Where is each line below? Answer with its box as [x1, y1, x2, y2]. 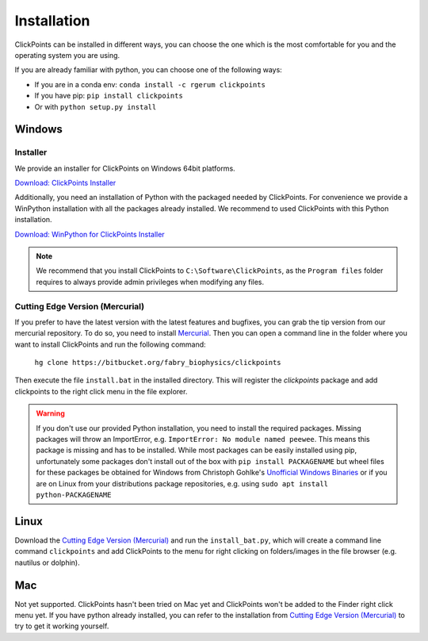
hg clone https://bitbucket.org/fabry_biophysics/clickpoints [34, 358, 281, 367]
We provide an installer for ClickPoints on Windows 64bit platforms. [14, 163, 235, 173]
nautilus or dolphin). [14, 558, 80, 567]
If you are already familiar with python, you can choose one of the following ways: [14, 65, 283, 75]
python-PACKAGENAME [36, 490, 112, 499]
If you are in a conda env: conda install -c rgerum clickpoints [34, 79, 266, 89]
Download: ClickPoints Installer [14, 178, 117, 188]
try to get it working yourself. [14, 621, 109, 631]
